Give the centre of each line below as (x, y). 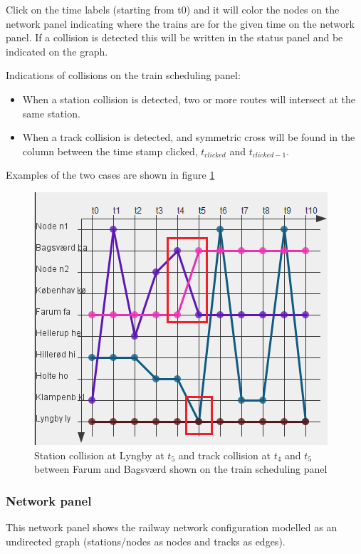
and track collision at (225, 455)
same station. (51, 113)
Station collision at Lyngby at (99, 455)
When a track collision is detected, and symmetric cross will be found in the (189, 137)
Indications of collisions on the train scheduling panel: (123, 75)
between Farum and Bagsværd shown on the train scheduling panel (181, 469)
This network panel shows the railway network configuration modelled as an (172, 527)
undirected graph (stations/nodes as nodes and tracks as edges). (146, 541)
